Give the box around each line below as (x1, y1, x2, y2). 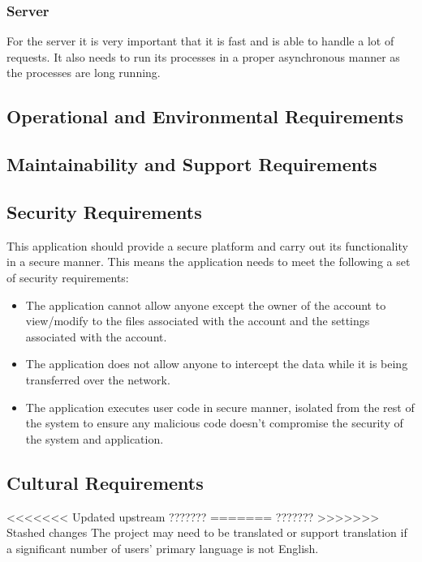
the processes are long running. (6, 64, 161, 81)
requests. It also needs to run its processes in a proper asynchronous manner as (6, 48, 400, 65)
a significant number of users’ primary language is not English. (6, 539, 319, 556)
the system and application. (25, 430, 164, 447)
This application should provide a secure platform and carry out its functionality (6, 237, 408, 254)
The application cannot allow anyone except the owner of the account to (25, 296, 386, 313)
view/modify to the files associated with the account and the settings (25, 312, 370, 329)
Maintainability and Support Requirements (6, 152, 377, 177)
